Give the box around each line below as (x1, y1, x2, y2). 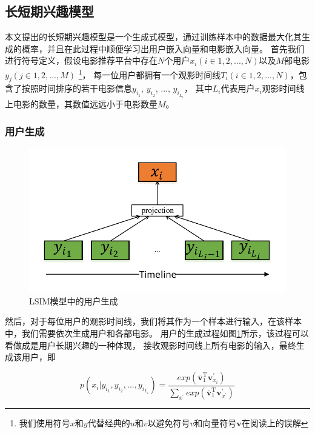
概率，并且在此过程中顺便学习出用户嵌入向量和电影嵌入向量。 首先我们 (21, 42, 305, 55)
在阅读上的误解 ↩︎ (241, 416, 308, 429)
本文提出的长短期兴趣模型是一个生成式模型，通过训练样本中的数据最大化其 (5, 30, 302, 43)
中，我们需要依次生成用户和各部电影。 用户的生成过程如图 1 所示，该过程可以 (5, 327, 309, 340)
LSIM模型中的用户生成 (29, 294, 118, 307)
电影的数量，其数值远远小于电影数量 (13, 98, 157, 110)
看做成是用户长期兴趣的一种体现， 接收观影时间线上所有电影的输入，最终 (5, 338, 296, 351)
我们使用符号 (19, 416, 70, 429)
